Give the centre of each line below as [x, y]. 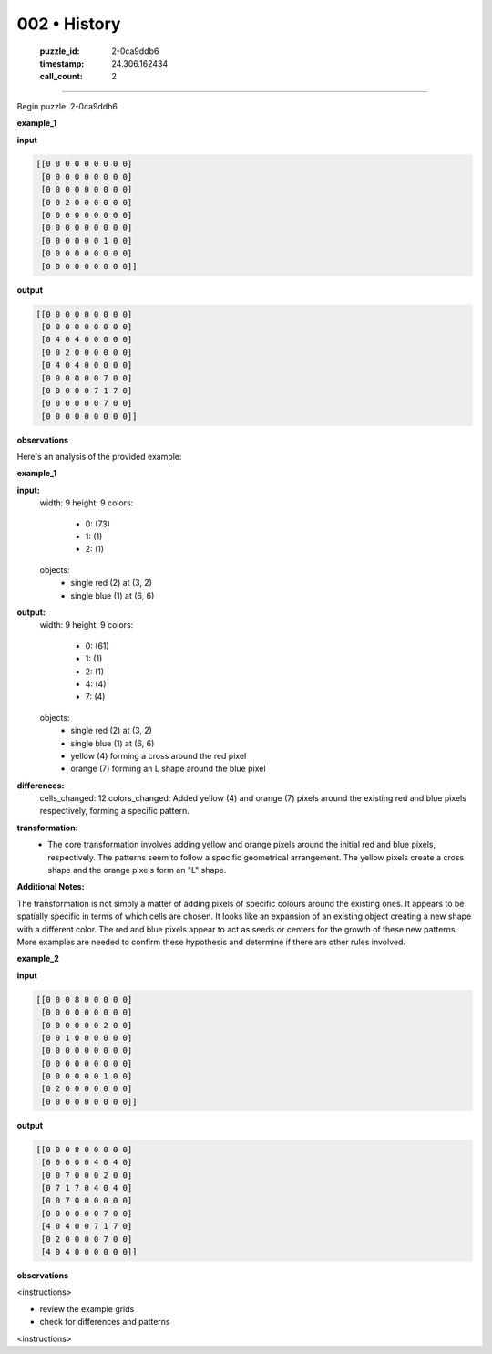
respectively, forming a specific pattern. [115, 811]
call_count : [61, 77]
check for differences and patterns [105, 1322]
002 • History [69, 24]
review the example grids [87, 1308]
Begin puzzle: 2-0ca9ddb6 [67, 106]
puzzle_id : [60, 51]
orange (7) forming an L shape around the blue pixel [168, 769]
